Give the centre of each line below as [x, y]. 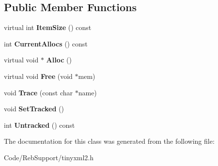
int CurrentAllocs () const [46, 43]
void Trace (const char [39, 92]
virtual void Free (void [38, 76]
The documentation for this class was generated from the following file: [109, 141]
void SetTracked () [34, 109]
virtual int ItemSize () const [48, 27]
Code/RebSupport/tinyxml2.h [49, 157]
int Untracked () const [39, 125]
